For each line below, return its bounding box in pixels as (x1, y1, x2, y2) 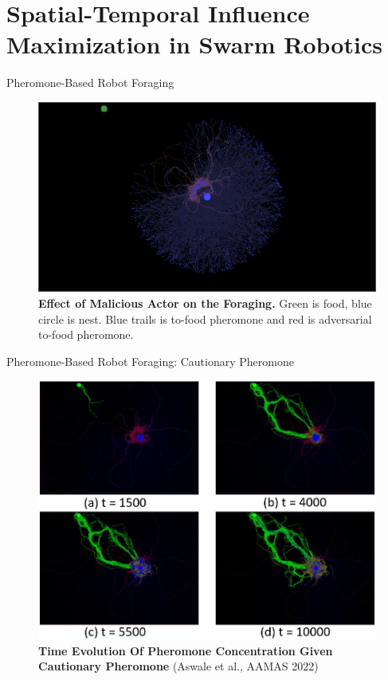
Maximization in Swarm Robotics (6, 28, 382, 61)
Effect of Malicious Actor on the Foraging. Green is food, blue (38, 295, 372, 311)
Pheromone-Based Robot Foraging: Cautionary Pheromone (6, 352, 294, 369)
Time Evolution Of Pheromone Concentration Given (38, 642, 333, 658)
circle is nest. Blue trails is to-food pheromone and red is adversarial (38, 310, 372, 327)
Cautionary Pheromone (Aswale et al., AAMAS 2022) (38, 658, 319, 674)
